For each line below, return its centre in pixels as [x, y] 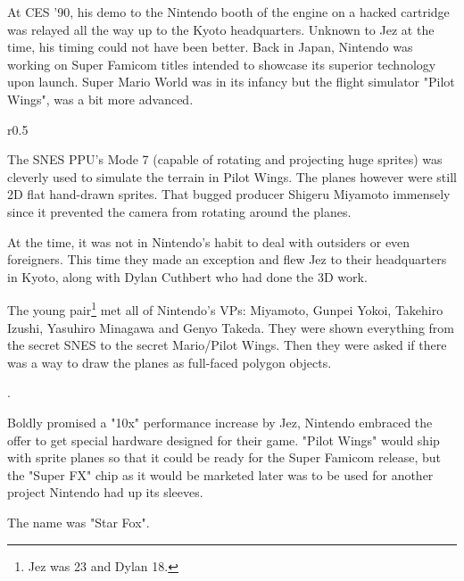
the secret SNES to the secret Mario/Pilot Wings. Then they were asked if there [227, 345]
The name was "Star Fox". [79, 522]
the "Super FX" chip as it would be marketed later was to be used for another [220, 474]
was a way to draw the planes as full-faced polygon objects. [170, 362]
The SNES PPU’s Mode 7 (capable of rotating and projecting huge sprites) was [225, 159]
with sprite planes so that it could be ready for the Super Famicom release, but [224, 457]
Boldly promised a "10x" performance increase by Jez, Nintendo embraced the [220, 422]
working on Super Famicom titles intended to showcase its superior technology [222, 64]
